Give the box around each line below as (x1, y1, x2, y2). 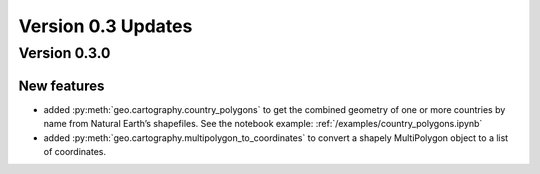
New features (18, 77, 105, 94)
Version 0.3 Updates (18, 15, 193, 37)
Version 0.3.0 (18, 44, 111, 62)
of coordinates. (43, 145, 107, 157)
